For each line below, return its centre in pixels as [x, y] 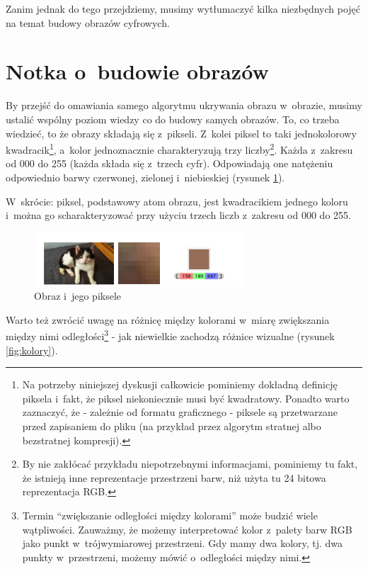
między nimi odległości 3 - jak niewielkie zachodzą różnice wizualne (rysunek [170, 335]
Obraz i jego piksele [78, 296]
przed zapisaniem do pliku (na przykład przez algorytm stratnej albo [172, 426]
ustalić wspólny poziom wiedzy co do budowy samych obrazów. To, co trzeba [173, 119]
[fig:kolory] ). [32, 350]
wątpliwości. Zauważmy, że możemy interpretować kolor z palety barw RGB [187, 529]
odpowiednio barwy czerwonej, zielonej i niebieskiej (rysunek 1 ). [145, 177]
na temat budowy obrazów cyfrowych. [88, 22]
